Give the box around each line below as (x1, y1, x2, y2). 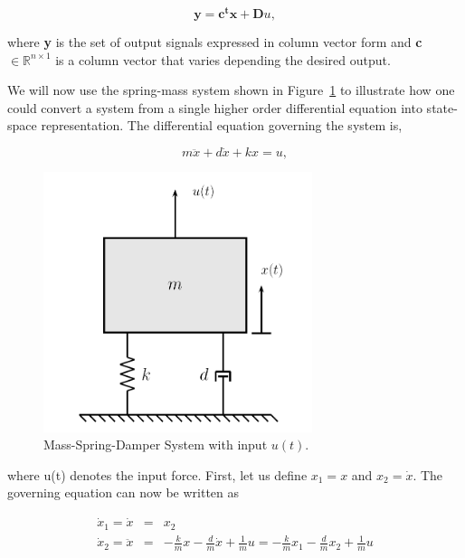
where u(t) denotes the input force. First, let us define (7, 465, 308, 484)
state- (426, 98, 458, 117)
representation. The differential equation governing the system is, (41, 116, 403, 135)
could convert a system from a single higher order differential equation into (7, 98, 422, 117)
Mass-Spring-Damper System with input (43, 435, 268, 454)
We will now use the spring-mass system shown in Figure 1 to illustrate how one (7, 80, 455, 99)
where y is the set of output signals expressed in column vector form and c (7, 33, 422, 52)
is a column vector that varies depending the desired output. (55, 50, 391, 69)
